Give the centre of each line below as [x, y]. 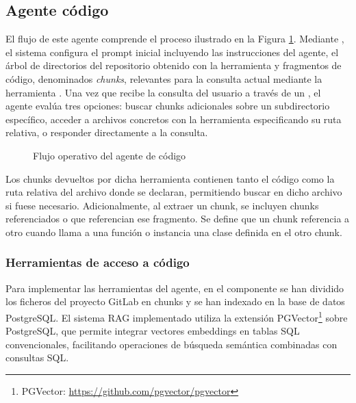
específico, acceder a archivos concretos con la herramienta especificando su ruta [174, 119]
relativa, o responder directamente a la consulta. [107, 132]
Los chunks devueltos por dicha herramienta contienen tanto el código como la [170, 178]
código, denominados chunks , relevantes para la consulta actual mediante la [164, 78]
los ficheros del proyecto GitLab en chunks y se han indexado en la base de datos [175, 301]
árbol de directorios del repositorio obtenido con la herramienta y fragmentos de [174, 65]
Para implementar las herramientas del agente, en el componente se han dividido [175, 288]
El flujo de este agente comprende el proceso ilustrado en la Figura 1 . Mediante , [175, 39]
